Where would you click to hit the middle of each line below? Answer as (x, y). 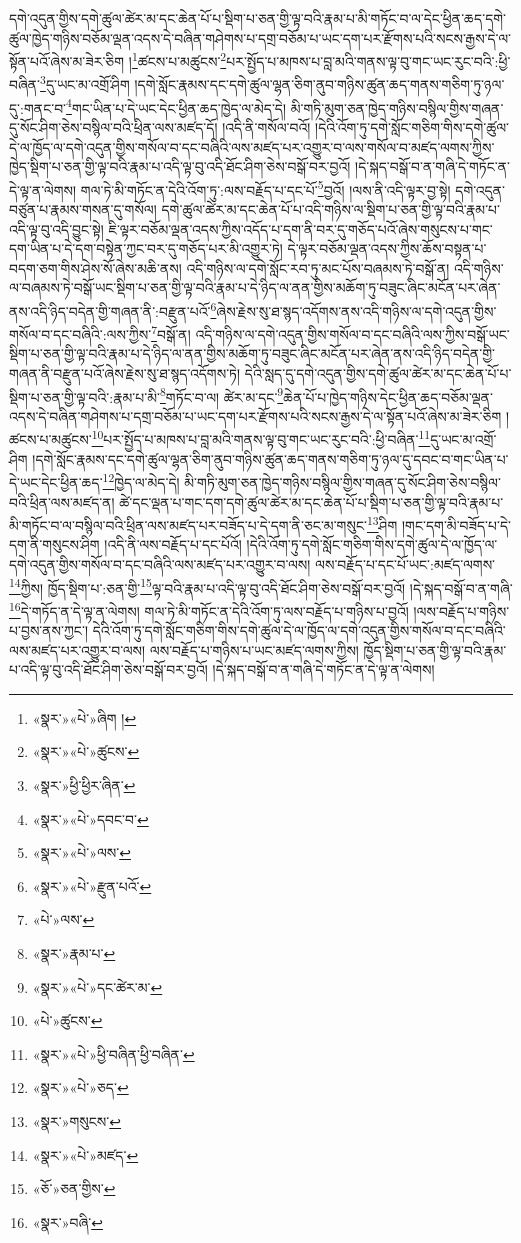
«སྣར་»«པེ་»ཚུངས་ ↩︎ (86, 751)
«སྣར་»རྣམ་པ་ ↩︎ (74, 953)
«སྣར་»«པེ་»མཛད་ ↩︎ (85, 1154)
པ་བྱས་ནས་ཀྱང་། (48, 630)
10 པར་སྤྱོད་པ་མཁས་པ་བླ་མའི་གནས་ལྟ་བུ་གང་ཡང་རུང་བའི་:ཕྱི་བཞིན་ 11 (261, 438)
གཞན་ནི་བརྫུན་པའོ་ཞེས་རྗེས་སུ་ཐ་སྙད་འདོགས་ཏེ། (125, 373)
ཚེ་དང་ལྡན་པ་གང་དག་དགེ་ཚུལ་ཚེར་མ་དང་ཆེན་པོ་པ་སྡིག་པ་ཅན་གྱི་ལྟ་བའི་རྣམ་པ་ (311, 501)
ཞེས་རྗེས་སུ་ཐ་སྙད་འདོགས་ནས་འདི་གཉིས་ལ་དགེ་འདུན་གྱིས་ (356, 310)
